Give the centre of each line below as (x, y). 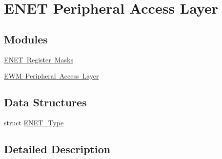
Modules (26, 39)
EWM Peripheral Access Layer (51, 76)
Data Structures (45, 102)
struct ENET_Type (34, 122)
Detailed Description (57, 149)
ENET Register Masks (39, 59)
